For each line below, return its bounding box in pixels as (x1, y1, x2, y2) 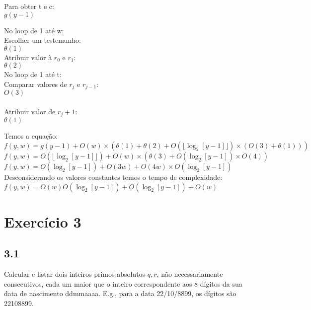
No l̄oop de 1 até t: (4, 69, 62, 79)
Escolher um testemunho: (4, 35, 81, 45)
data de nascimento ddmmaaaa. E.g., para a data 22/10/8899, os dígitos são (4, 288, 236, 299)
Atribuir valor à (4, 52, 52, 62)
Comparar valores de (4, 78, 67, 89)
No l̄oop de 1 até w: (4, 25, 64, 35)
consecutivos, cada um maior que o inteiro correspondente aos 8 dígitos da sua (4, 278, 242, 289)
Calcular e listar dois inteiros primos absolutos (4, 269, 146, 279)
